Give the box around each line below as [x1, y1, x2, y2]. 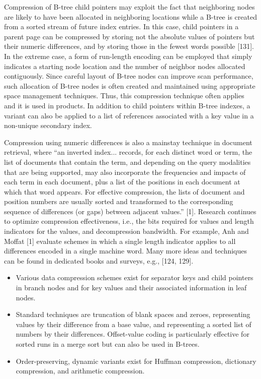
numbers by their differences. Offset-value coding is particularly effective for [16, 329, 249, 339]
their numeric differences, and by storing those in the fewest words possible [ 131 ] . [4, 41, 254, 51]
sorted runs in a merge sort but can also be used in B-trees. [16, 339, 200, 349]
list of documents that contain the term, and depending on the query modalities [4, 156, 251, 167]
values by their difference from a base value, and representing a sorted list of [16, 319, 251, 329]
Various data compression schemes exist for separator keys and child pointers [16, 272, 253, 283]
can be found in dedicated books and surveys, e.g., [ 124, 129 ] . [4, 255, 194, 266]
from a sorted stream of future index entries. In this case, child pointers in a [4, 21, 239, 32]
